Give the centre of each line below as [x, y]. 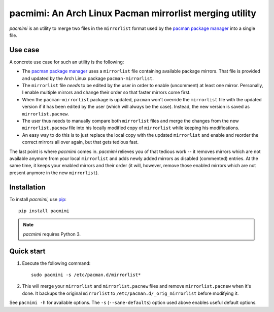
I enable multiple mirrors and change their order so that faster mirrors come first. [106, 92]
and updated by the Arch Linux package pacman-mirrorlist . [88, 78]
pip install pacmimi [44, 211]
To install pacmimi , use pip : [38, 199]
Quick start [27, 251]
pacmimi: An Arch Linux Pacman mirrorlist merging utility [133, 13]
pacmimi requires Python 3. [52, 234]
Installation [27, 187]
